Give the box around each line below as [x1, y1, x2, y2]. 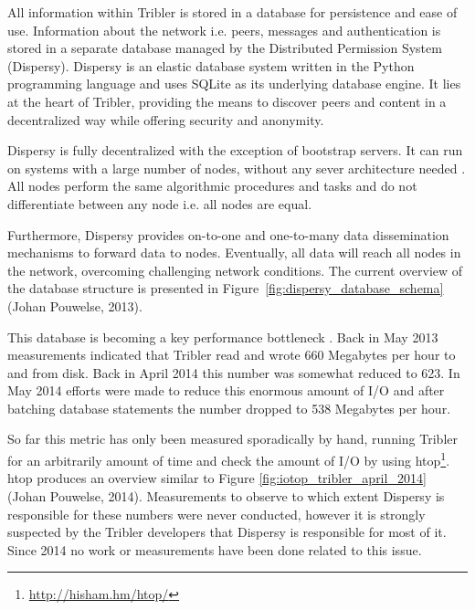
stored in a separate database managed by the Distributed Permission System [7, 38, 442, 58]
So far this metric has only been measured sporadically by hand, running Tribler [7, 429, 458, 448]
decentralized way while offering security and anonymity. [7, 110, 324, 129]
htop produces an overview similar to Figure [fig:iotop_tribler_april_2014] [7, 468, 427, 488]
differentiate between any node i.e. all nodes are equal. [7, 194, 312, 213]
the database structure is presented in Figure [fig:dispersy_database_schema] [7, 279, 444, 298]
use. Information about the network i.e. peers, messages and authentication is [7, 20, 441, 39]
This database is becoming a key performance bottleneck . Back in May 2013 [7, 327, 438, 346]
